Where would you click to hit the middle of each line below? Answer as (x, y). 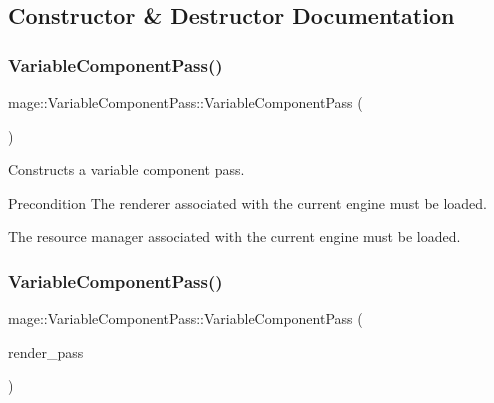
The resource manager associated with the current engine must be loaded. (234, 236)
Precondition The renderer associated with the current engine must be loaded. (248, 202)
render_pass (46, 351)
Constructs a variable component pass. (126, 169)
